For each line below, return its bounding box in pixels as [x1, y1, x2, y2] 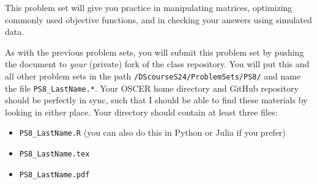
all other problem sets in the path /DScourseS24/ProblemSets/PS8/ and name [5, 69, 301, 82]
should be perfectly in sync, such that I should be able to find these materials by [5, 94, 308, 106]
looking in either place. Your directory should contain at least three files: [5, 105, 278, 118]
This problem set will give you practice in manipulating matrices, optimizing [5, 1, 293, 13]
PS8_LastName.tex [19, 150, 90, 159]
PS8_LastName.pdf [19, 170, 90, 179]
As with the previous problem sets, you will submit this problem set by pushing [5, 45, 304, 58]
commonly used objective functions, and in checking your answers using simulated [5, 13, 312, 26]
